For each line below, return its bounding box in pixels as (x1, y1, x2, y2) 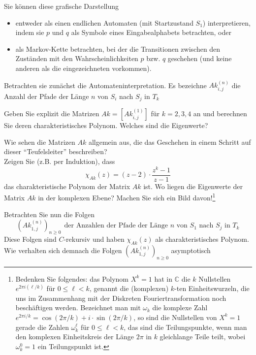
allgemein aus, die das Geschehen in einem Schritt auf (88, 136, 251, 147)
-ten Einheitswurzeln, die (174, 283, 250, 293)
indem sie (15, 27, 44, 37)
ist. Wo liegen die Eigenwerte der (143, 181, 243, 191)
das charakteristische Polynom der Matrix (4, 181, 130, 191)
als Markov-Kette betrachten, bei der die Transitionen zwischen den (15, 43, 221, 54)
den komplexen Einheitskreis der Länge (15, 331, 134, 342)
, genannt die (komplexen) (89, 283, 169, 293)
